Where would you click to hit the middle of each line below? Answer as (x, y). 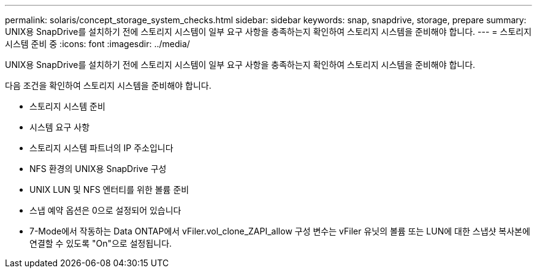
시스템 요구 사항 (60, 127)
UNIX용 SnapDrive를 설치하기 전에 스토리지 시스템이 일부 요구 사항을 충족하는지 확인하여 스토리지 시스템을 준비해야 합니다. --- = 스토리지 (268, 32)
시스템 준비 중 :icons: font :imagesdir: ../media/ (97, 44)
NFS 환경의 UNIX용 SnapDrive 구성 (98, 169)
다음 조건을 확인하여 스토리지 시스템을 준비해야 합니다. (108, 85)
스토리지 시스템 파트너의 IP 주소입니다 (101, 148)
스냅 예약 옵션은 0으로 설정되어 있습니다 (105, 210)
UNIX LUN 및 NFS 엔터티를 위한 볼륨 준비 (109, 189)
